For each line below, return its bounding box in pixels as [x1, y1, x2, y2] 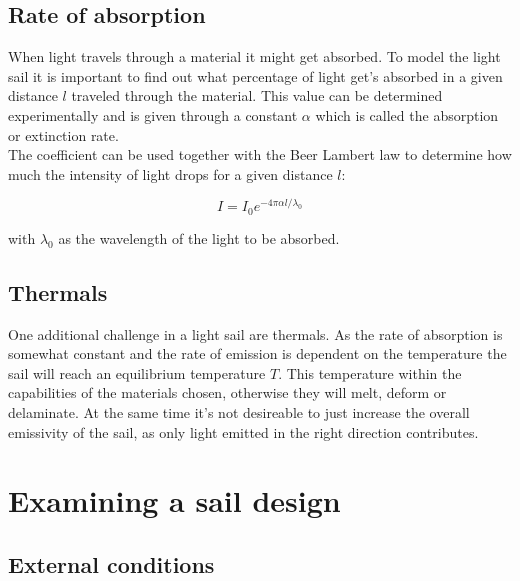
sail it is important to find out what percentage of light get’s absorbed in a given [8, 65, 503, 86]
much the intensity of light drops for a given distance [8, 163, 333, 184]
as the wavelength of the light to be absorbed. [58, 227, 340, 248]
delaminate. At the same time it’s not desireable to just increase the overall [8, 402, 470, 423]
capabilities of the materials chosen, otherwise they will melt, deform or [8, 382, 447, 403]
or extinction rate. [8, 124, 119, 145]
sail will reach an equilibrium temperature [8, 362, 266, 383]
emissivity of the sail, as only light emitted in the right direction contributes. [8, 421, 479, 442]
